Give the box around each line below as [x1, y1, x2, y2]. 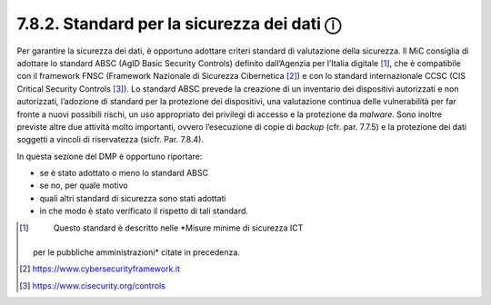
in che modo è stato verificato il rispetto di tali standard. [39, 205, 249, 217]
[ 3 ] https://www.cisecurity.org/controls [19, 280, 165, 290]
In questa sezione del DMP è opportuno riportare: [16, 151, 203, 162]
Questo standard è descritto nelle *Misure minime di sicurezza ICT [53, 222, 304, 233]
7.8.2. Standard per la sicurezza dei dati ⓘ [16, 14, 341, 34]
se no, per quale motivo [39, 180, 128, 191]
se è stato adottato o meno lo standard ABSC [39, 168, 209, 179]
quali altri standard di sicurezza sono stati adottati [39, 192, 226, 203]
